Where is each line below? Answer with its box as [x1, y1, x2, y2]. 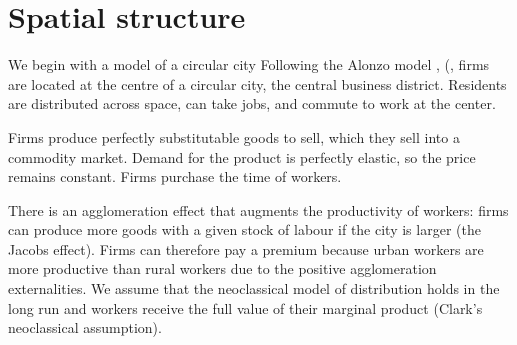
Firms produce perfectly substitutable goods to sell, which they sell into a [8, 126, 460, 147]
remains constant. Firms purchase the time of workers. [8, 166, 342, 187]
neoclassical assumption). [8, 317, 162, 338]
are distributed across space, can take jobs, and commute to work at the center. [8, 93, 496, 114]
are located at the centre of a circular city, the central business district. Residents [8, 73, 507, 94]
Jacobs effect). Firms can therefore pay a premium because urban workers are [8, 238, 484, 259]
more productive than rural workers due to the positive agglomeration [8, 258, 437, 279]
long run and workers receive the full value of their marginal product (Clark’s [8, 297, 483, 318]
